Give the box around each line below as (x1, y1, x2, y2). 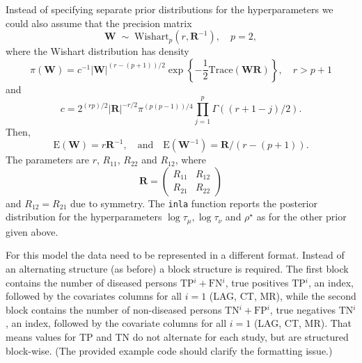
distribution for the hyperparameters (6, 209, 162, 224)
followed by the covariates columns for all (6, 289, 182, 303)
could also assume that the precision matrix (6, 15, 192, 30)
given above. (6, 224, 58, 239)
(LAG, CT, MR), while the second (209, 289, 356, 303)
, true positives (225, 275, 289, 289)
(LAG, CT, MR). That (253, 316, 352, 330)
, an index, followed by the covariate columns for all (6, 316, 227, 330)
